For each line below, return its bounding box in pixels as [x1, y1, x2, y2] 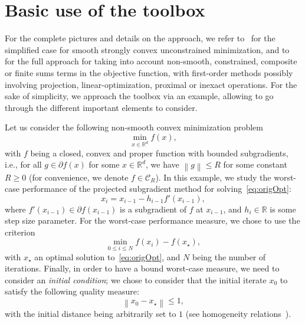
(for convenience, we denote [28, 171, 129, 183]
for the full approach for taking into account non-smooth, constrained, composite [5, 55, 297, 67]
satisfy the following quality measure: [5, 285, 139, 297]
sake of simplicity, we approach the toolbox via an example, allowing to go [5, 90, 274, 102]
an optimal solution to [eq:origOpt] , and [34, 250, 181, 263]
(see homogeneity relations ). [185, 307, 291, 319]
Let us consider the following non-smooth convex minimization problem [5, 121, 264, 133]
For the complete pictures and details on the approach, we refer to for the [5, 32, 276, 44]
